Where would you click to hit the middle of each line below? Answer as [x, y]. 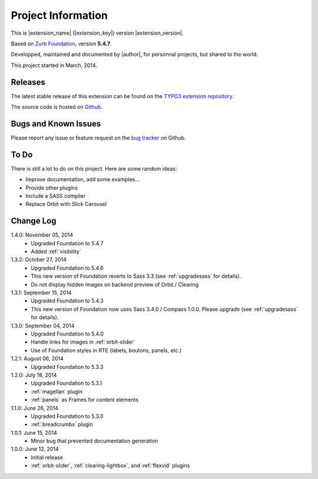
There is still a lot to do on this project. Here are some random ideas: [94, 168]
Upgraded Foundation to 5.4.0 [67, 334]
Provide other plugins [52, 188]
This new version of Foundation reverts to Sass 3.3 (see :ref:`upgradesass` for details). [136, 276]
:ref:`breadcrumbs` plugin [62, 424]
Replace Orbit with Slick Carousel [66, 204]
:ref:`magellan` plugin [57, 391]
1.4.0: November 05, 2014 [42, 235]
